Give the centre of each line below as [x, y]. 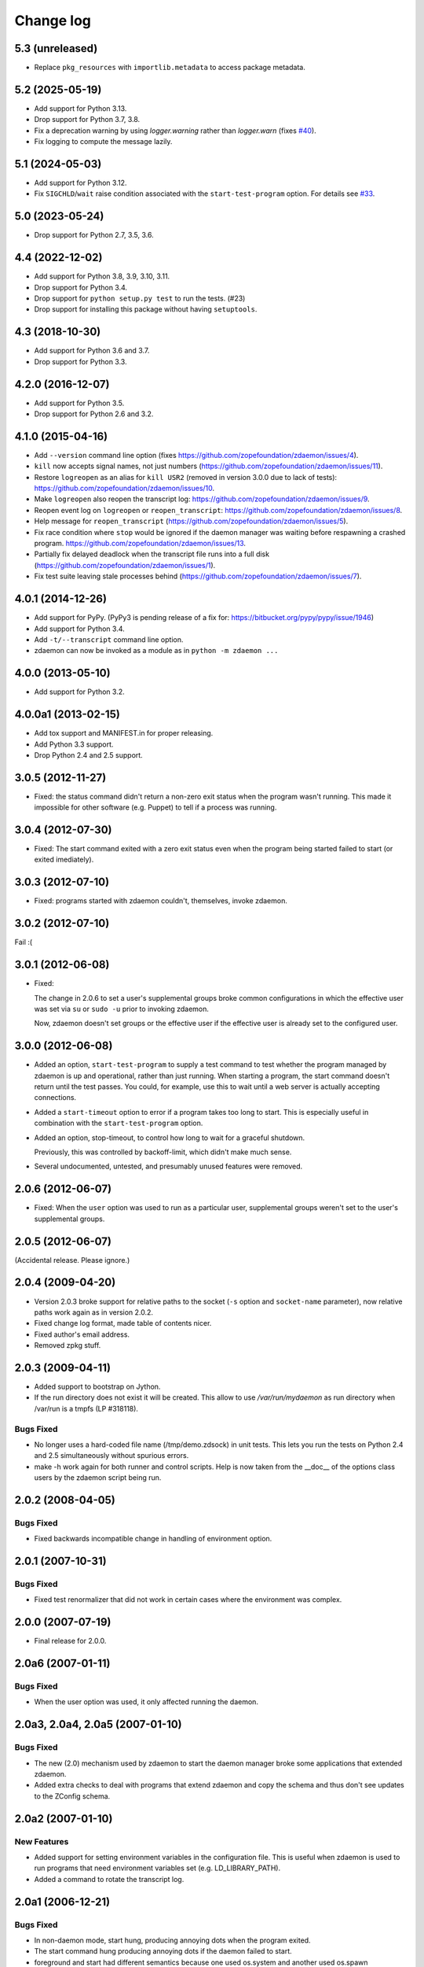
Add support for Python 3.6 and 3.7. [92, 351]
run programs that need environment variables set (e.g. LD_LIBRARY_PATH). [157, 1868]
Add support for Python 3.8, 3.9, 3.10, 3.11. [102, 276]
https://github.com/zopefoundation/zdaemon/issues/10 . [124, 489]
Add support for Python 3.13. [80, 108]
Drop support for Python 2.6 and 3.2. [94, 414]
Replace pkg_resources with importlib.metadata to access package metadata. [170, 68]
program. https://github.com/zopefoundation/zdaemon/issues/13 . [140, 544]
